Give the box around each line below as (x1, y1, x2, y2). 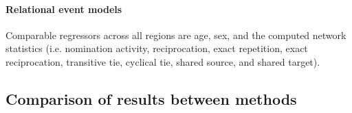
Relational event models (5, 1, 122, 16)
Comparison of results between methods (5, 88, 297, 109)
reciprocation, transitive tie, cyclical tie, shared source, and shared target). (5, 54, 320, 68)
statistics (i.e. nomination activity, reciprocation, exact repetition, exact (5, 41, 308, 55)
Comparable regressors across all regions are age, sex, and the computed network (5, 27, 346, 42)
